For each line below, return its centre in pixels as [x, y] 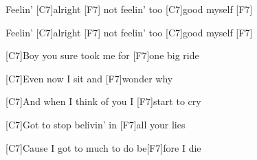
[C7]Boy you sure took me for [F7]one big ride [102, 55]
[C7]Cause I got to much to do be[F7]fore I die [103, 147]
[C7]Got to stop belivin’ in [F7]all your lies [96, 124]
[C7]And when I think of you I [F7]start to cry [103, 101]
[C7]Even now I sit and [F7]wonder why [89, 78]
